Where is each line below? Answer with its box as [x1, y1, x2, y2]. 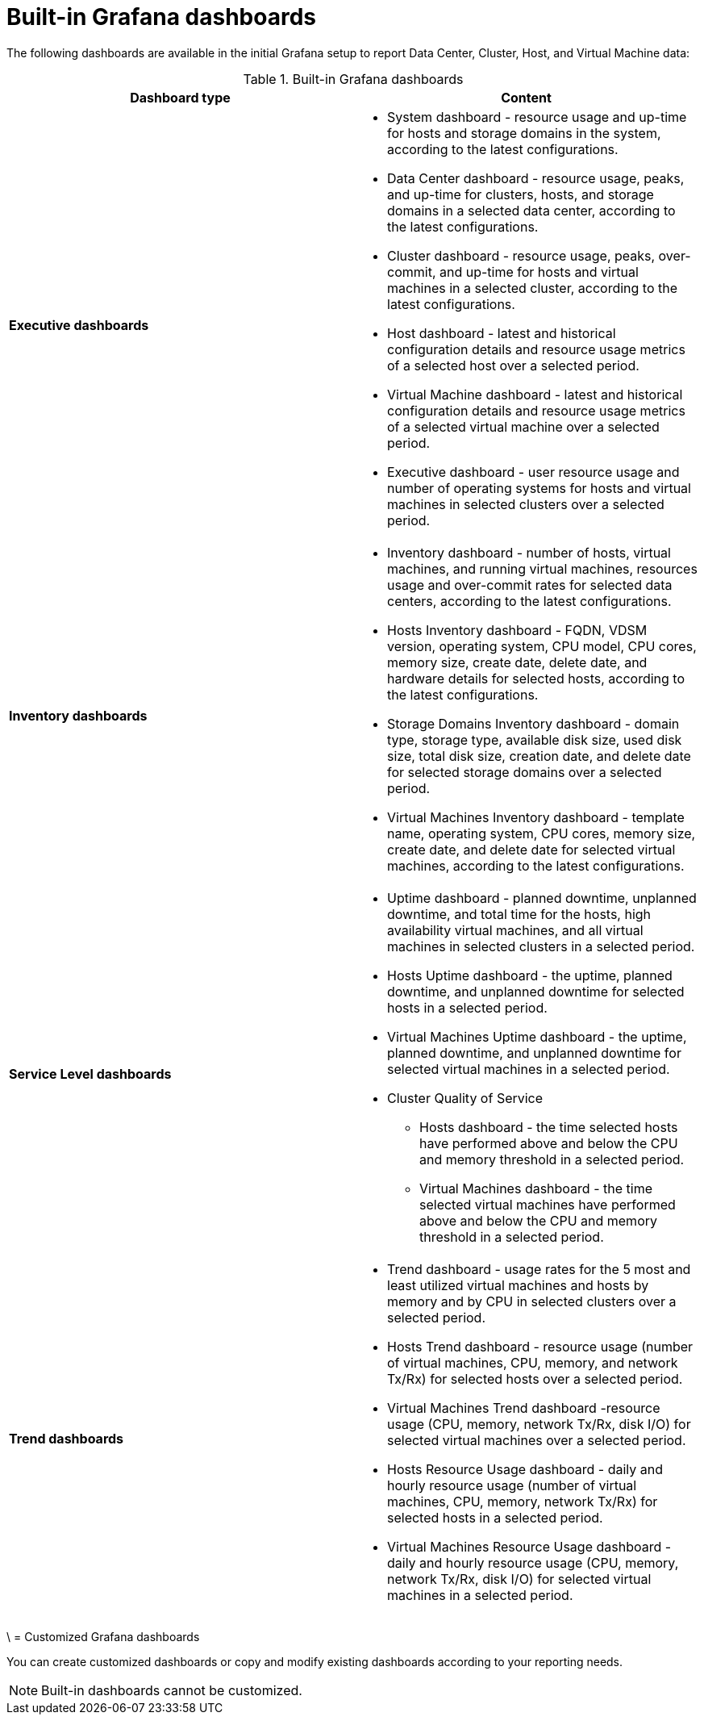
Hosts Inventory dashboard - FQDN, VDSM [387, 621, 648, 638]
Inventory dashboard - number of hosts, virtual [387, 544, 671, 561]
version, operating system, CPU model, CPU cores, [387, 637, 697, 654]
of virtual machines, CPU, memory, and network [387, 1354, 678, 1371]
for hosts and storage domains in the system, [387, 124, 661, 141]
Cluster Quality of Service [387, 1089, 544, 1106]
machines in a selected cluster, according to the [387, 279, 678, 296]
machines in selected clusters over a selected [387, 495, 664, 512]
